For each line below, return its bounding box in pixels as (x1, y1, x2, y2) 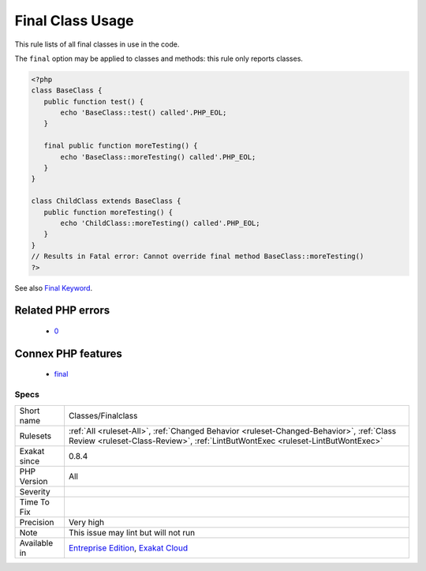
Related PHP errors (14, 304, 110, 317)
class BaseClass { (31, 86, 103, 95)
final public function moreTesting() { (43, 141, 198, 150)
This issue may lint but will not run (68, 527, 196, 538)
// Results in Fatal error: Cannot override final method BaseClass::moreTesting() (31, 252, 364, 261)
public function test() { (43, 97, 144, 106)
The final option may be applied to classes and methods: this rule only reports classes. (14, 54, 304, 63)
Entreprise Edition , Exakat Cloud (68, 542, 189, 553)
